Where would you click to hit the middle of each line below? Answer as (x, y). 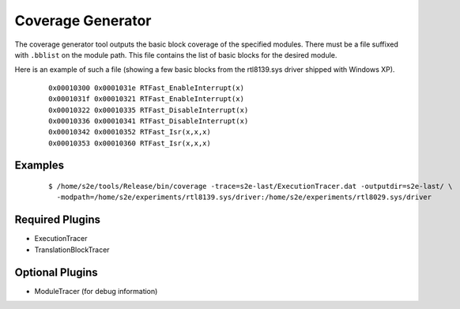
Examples (40, 166)
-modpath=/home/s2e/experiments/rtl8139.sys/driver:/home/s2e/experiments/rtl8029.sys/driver (244, 197)
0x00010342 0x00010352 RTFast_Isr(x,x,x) (130, 132)
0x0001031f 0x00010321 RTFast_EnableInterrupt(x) (147, 99)
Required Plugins (57, 220)
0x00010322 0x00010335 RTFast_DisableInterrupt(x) (149, 110)
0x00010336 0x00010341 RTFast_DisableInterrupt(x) (149, 121)
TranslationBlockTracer (72, 250)
